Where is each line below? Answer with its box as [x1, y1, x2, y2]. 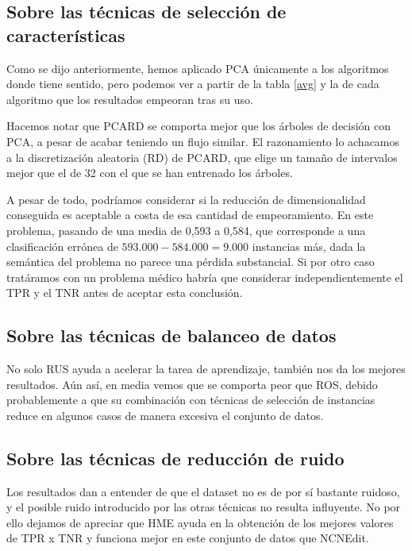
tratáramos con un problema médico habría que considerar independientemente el [6, 268, 403, 285]
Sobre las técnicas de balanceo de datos [6, 323, 337, 348]
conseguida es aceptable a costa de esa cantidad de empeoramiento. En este [6, 206, 374, 223]
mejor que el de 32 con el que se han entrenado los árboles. [6, 164, 293, 181]
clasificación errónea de [6, 237, 118, 254]
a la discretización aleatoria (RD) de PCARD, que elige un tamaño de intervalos [6, 148, 398, 165]
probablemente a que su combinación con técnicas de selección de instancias [6, 391, 375, 408]
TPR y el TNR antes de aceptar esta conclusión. [6, 284, 243, 301]
